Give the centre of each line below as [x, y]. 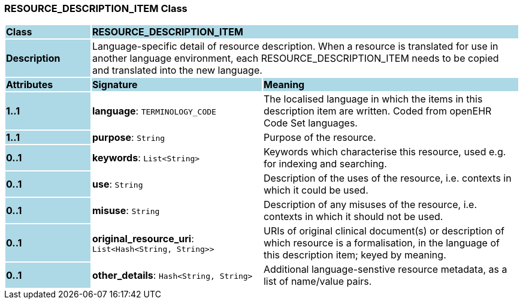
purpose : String [129, 138]
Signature [115, 85]
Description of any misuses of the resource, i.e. [370, 205]
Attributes [30, 85]
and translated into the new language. [177, 70]
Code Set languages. [310, 123]
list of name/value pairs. [318, 282]
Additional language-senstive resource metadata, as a [385, 270]
